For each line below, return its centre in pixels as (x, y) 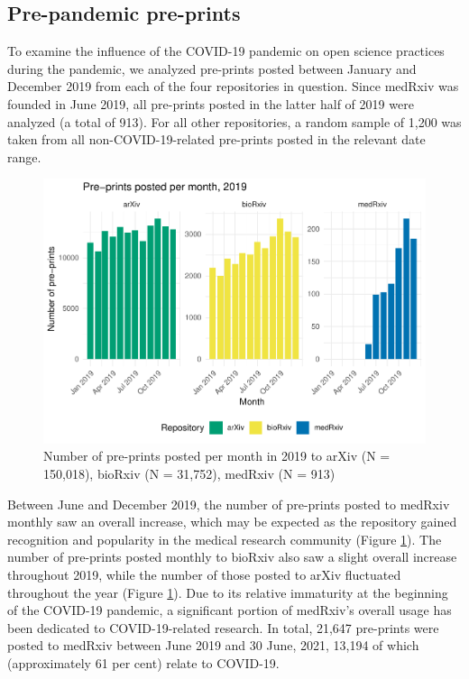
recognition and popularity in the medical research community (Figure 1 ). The (225, 539)
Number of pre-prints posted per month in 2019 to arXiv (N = (217, 456)
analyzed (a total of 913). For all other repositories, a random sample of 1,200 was (234, 121)
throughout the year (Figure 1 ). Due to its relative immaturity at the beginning (228, 592)
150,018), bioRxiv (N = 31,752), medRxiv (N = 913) (189, 474)
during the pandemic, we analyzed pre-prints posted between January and (212, 68)
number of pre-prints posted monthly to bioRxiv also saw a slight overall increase (232, 557)
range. (24, 156)
